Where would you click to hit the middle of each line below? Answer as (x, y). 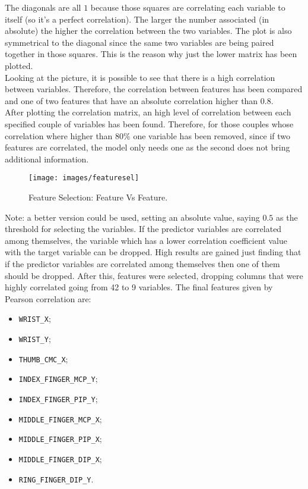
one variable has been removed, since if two (212, 135)
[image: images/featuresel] (84, 178)
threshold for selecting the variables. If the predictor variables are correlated (143, 229)
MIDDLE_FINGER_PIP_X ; (60, 439)
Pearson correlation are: (48, 298)
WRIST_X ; (35, 319)
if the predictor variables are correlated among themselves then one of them (142, 263)
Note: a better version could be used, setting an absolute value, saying (132, 217)
